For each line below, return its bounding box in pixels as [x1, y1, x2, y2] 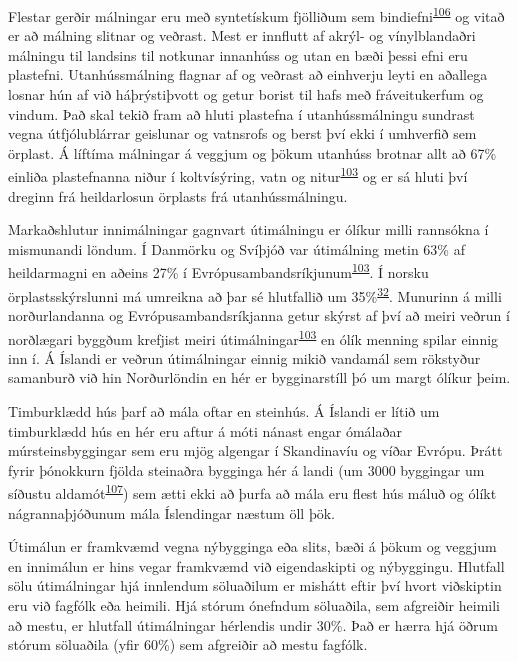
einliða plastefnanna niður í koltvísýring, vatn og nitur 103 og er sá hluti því [8, 163, 468, 187]
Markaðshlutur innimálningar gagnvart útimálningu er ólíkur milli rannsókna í [8, 219, 489, 240]
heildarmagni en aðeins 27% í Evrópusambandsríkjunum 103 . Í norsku [8, 259, 429, 283]
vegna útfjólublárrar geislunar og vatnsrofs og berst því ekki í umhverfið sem [8, 123, 477, 144]
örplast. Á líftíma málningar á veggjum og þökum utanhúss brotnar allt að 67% [8, 142, 497, 163]
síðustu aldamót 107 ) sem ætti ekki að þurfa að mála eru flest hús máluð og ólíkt [8, 480, 497, 503]
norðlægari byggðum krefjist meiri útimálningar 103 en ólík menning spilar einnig [8, 325, 499, 349]
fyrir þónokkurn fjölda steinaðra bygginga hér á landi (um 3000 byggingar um [8, 459, 485, 480]
